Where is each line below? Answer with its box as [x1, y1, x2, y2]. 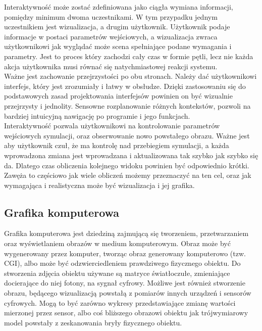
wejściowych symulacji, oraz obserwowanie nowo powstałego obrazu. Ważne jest [4, 130, 250, 140]
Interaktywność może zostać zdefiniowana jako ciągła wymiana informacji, [4, 2, 233, 12]
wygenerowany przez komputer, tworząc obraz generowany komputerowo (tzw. [4, 248, 246, 258]
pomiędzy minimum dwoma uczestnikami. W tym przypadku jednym [4, 11, 218, 22]
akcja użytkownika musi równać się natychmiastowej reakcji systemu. [4, 61, 218, 71]
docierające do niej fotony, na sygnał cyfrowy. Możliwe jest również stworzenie [4, 277, 245, 288]
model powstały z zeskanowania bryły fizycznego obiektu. [4, 317, 182, 327]
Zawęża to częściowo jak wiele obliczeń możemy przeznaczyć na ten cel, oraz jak [4, 170, 251, 180]
